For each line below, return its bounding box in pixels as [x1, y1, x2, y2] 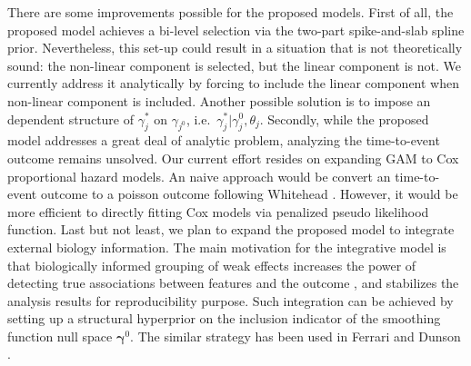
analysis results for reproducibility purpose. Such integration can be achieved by [7, 291, 454, 310]
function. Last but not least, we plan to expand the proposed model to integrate [7, 220, 455, 239]
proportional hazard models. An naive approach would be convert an [7, 166, 391, 185]
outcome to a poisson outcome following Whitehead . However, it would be [40, 184, 458, 203]
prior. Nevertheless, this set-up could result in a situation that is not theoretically [7, 38, 463, 57]
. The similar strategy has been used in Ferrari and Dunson [130, 326, 461, 345]
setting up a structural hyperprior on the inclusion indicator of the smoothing [7, 309, 441, 328]
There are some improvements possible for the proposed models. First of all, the [7, 3, 454, 21]
